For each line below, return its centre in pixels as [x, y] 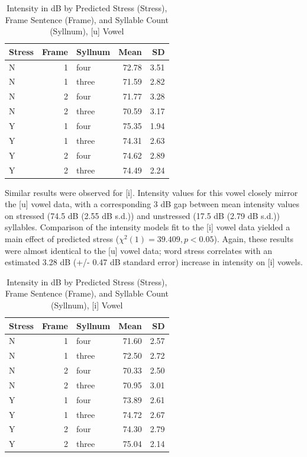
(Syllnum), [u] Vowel [87, 31]
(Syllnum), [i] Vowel [87, 305]
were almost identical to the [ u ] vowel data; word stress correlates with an [139, 250]
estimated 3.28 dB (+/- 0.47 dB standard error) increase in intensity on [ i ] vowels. [154, 262]
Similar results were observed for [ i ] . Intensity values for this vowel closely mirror [151, 192]
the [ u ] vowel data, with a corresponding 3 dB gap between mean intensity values [152, 204]
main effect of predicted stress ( [62, 239]
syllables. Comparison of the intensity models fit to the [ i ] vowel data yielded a [148, 227]
